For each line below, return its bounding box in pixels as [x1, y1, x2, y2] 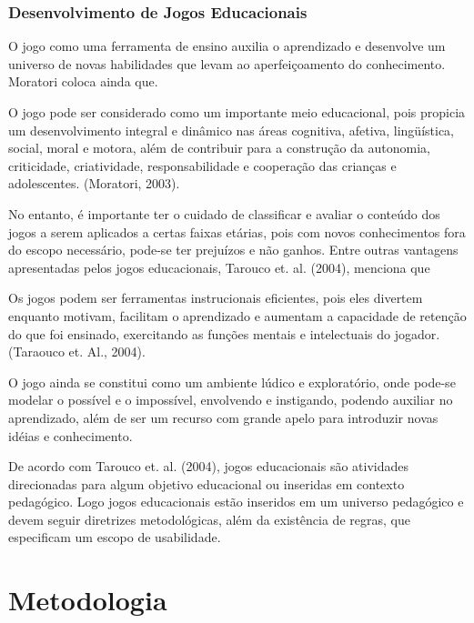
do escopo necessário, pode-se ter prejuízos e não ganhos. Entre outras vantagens [8, 240, 459, 259]
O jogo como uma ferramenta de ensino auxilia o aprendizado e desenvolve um [8, 36, 446, 55]
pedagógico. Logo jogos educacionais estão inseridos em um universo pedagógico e [8, 492, 464, 511]
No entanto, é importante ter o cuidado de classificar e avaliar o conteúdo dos [8, 204, 440, 223]
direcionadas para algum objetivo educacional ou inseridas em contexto [8, 474, 405, 493]
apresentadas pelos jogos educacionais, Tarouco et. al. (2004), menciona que [8, 257, 430, 276]
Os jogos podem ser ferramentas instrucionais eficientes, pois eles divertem [8, 288, 423, 307]
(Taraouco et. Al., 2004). [8, 342, 146, 361]
